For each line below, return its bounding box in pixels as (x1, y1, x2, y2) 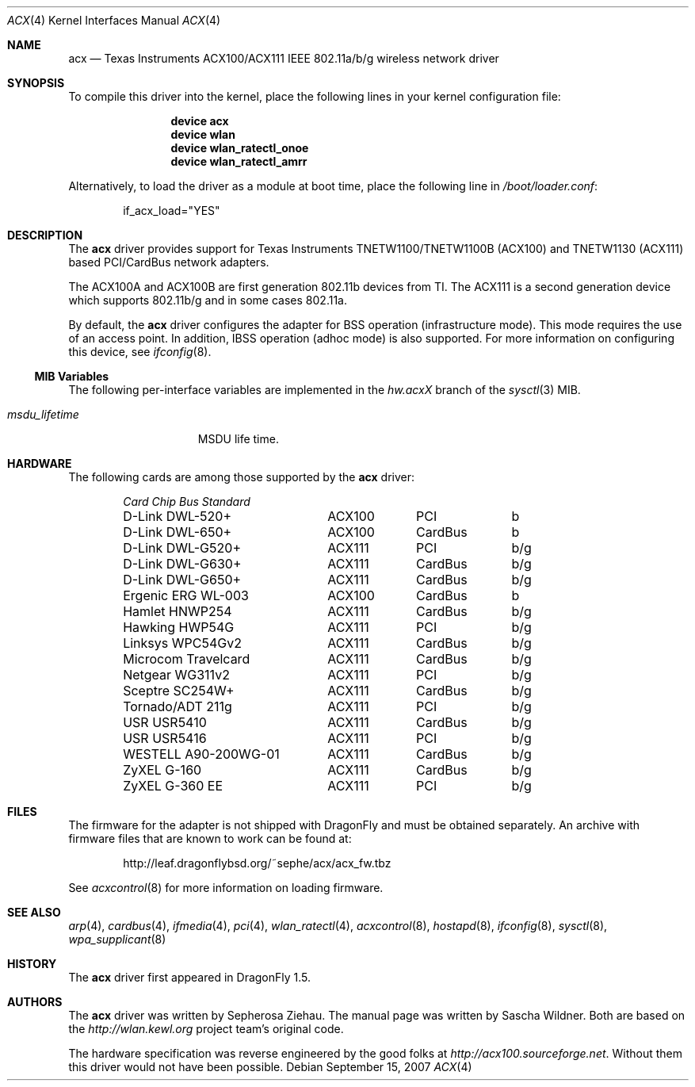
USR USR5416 (123, 730, 207, 746)
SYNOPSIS (7, 76, 65, 90)
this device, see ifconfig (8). (68, 345, 212, 358)
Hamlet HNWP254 (123, 603, 232, 619)
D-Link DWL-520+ (123, 508, 232, 524)
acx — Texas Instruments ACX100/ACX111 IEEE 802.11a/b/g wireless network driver (68, 52, 499, 65)
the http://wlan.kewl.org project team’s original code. (68, 1022, 344, 1035)
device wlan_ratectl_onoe (170, 141, 309, 155)
